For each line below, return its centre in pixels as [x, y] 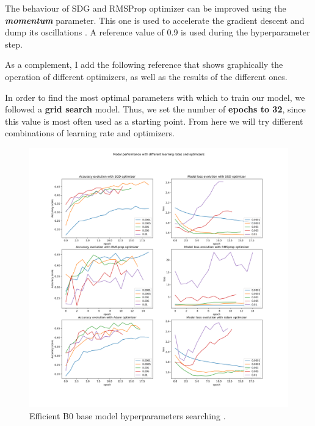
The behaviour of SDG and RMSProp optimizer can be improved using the [146, 8]
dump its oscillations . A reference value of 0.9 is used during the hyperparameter [157, 32]
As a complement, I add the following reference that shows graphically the [144, 64]
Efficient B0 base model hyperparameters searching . [128, 415]
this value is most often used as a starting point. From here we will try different [154, 121]
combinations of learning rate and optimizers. [90, 133]
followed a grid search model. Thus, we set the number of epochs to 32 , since [155, 109]
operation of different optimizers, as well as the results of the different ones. [146, 76]
